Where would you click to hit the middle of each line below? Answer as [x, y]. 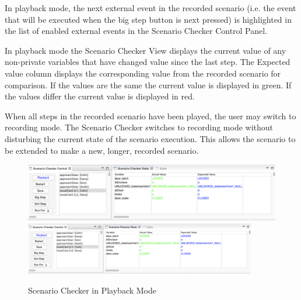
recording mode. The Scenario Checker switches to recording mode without [139, 127]
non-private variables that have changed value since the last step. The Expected [148, 62]
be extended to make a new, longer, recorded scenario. [102, 150]
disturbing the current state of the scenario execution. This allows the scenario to [150, 138]
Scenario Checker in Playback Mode [92, 290]
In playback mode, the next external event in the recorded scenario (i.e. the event [150, 8]
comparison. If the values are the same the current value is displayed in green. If [148, 85]
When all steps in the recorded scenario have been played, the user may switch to [150, 115]
